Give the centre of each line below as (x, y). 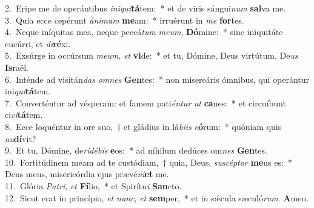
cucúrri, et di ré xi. (38, 43)
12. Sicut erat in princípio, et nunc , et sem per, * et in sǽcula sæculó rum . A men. (157, 197)
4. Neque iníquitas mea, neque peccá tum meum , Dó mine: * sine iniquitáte (144, 32)
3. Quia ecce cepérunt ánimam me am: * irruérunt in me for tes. (125, 20)
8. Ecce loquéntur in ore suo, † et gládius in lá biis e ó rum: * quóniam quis (143, 126)
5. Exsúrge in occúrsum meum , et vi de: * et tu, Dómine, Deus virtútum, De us (152, 55)
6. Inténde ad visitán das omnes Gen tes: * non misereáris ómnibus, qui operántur (157, 79)
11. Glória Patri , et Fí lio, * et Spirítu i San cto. (93, 185)
